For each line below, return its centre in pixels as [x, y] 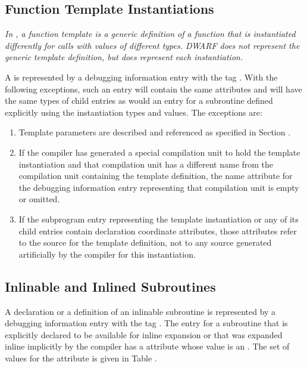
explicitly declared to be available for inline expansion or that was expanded [144, 334]
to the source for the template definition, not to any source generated [145, 242]
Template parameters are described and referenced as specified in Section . [155, 132]
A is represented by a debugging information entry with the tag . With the [141, 77]
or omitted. [39, 199]
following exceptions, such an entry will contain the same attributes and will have [153, 89]
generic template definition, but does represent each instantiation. [124, 57]
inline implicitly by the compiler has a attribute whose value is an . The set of [147, 346]
